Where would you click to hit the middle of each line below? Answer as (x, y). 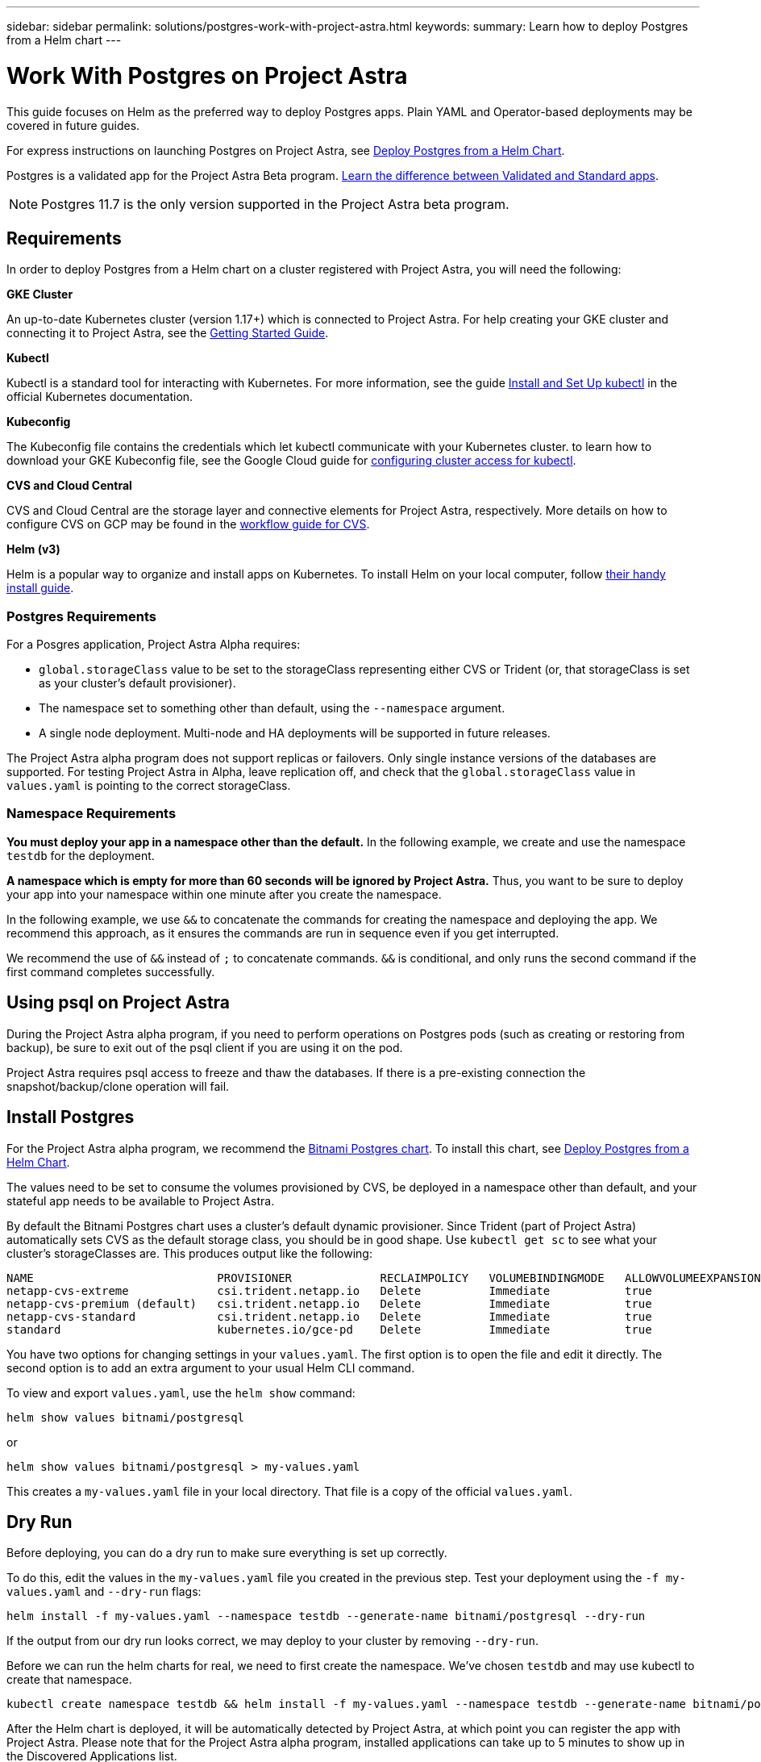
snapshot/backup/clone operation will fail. (118, 1086)
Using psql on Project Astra (119, 1003)
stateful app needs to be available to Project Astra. (141, 1200)
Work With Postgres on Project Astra (207, 75)
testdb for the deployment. (81, 855)
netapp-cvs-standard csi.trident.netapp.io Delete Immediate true (329, 1316)
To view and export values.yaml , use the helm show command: (181, 1392)
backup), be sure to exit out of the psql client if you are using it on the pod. (205, 1047)
